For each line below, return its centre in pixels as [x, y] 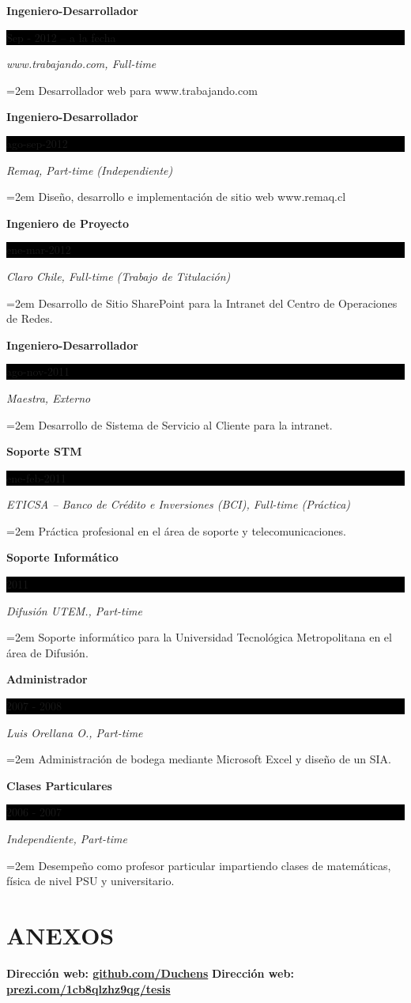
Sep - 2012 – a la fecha [61, 37]
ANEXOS [60, 935]
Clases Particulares [59, 785]
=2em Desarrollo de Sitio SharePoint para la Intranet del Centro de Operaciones [202, 303]
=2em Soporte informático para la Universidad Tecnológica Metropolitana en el [199, 637]
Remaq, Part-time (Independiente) [90, 170]
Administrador [47, 679]
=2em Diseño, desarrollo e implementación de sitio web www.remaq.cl [176, 197]
